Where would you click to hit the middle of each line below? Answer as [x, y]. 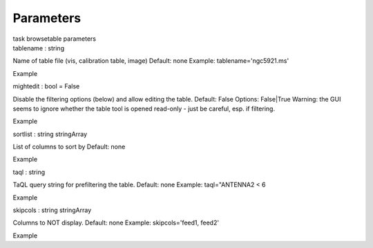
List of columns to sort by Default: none [69, 147]
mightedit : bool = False [46, 86]
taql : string [29, 172]
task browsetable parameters [55, 39]
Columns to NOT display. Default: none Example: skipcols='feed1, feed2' [116, 223]
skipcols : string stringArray [52, 210]
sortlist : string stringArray [50, 134]
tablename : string [39, 48]
